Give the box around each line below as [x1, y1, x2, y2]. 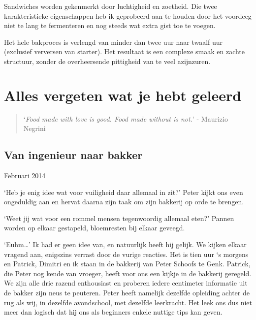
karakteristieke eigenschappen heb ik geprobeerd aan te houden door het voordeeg [4, 10, 252, 21]
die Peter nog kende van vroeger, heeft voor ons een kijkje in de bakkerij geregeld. [4, 268, 252, 278]
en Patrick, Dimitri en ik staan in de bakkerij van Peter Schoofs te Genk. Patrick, [4, 258, 251, 269]
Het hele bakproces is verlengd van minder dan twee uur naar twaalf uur [4, 36, 223, 47]
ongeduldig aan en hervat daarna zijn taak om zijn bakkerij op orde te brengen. [4, 196, 244, 207]
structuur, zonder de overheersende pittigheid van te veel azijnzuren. [4, 56, 211, 66]
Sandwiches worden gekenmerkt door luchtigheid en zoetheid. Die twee [4, 1, 217, 11]
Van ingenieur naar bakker [4, 147, 143, 162]
